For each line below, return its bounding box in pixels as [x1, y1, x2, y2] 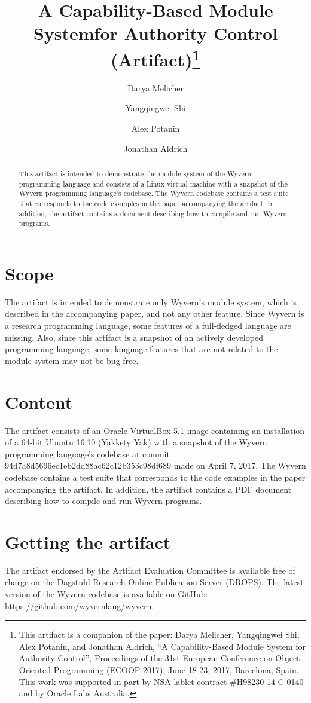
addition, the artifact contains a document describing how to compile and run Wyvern [19, 208, 287, 218]
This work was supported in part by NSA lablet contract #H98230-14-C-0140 [19, 675, 304, 687]
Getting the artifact [5, 529, 171, 554]
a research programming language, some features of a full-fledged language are [5, 319, 291, 332]
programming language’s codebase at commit [5, 447, 170, 460]
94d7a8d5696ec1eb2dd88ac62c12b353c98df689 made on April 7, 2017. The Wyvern [5, 459, 306, 472]
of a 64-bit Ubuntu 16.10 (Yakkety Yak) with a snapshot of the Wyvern [5, 436, 267, 448]
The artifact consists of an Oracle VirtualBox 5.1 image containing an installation [5, 424, 305, 436]
